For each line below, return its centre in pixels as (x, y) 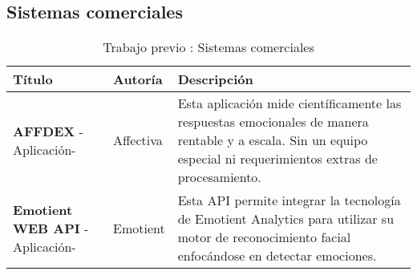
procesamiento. (219, 177)
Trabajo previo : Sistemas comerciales (208, 47)
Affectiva (138, 140)
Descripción (215, 79)
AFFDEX (44, 131)
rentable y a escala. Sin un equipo (273, 140)
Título (33, 79)
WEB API (47, 228)
